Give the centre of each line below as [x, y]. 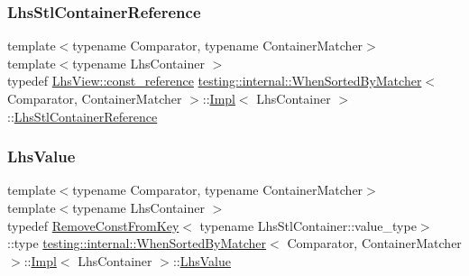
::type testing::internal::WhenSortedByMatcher [137, 243]
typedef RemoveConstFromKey [93, 225]
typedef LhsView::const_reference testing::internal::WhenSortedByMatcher [215, 81]
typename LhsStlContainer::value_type [308, 225]
